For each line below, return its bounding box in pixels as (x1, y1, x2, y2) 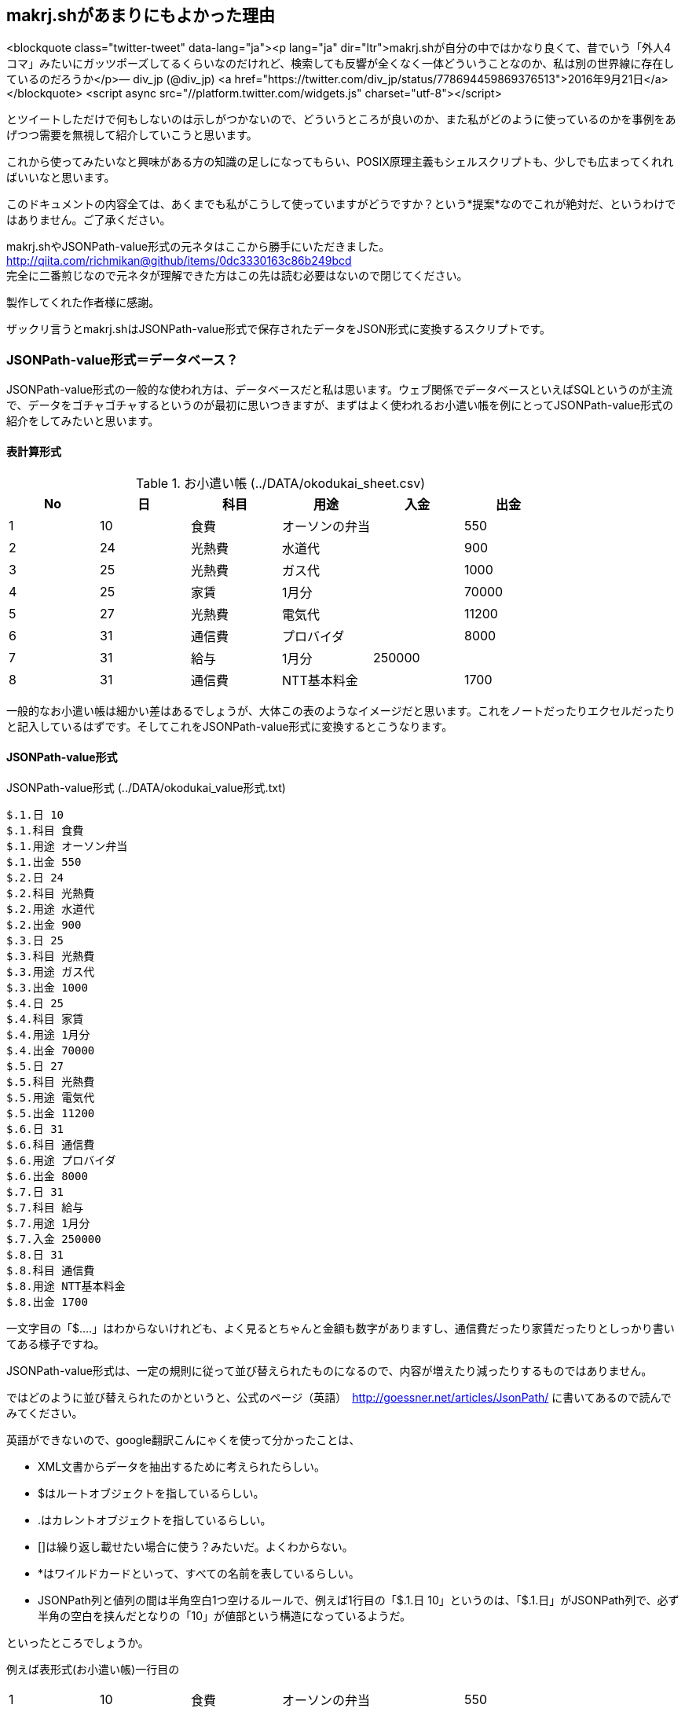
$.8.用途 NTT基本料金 (6, 1279, 126, 1292)
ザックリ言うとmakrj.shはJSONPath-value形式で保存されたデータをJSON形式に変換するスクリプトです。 (6, 322, 551, 336)
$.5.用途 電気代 (6, 1091, 95, 1104)
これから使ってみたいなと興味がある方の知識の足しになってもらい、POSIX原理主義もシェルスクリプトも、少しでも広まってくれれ (6, 155, 674, 169)
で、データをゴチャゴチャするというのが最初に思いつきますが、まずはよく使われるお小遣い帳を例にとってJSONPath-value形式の (6, 398, 673, 412)
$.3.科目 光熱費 (6, 949, 95, 962)
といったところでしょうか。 (6, 1635, 149, 1649)
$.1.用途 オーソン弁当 (6, 839, 128, 852)
